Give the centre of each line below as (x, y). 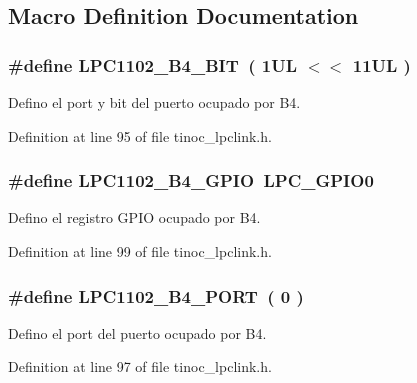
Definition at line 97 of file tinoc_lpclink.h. (140, 366)
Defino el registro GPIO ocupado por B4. (134, 217)
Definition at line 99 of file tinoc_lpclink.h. (140, 251)
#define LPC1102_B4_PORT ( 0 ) (156, 295)
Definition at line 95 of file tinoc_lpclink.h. (140, 135)
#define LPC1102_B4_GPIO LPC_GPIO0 (191, 180)
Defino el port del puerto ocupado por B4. (137, 332)
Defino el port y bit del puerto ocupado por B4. (154, 102)
